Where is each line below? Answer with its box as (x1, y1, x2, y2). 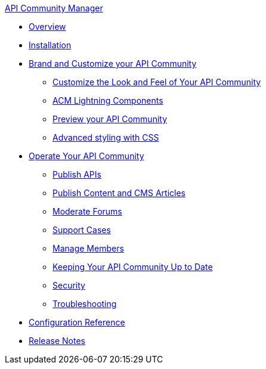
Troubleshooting (52, 299, 117, 309)
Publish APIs (52, 169, 101, 179)
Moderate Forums (52, 206, 122, 216)
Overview (29, 21, 66, 32)
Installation (29, 40, 72, 50)
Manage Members (52, 243, 124, 253)
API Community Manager (5, 3, 103, 13)
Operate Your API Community (29, 151, 144, 161)
